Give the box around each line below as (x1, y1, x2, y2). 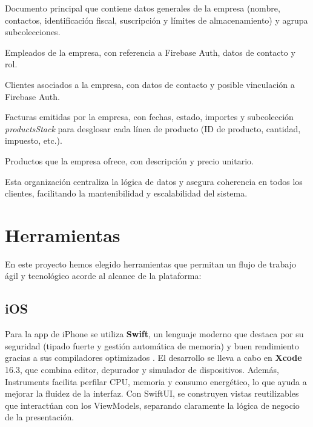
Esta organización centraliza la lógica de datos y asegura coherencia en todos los (5, 175, 303, 187)
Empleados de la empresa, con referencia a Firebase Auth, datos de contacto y (5, 45, 295, 58)
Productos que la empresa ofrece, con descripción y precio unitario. (5, 154, 254, 167)
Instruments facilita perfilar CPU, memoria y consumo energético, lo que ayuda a (5, 375, 307, 388)
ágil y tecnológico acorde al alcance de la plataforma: (5, 269, 202, 282)
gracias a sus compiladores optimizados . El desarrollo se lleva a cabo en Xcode (5, 351, 302, 364)
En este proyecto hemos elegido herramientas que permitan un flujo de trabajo (5, 257, 296, 270)
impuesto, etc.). (5, 134, 62, 147)
